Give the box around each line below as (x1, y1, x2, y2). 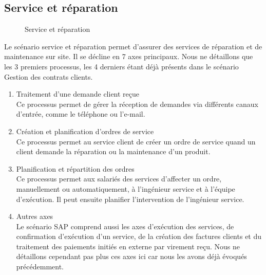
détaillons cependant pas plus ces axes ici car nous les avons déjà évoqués (16, 251, 247, 262)
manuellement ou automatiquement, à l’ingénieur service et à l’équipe (16, 183, 235, 194)
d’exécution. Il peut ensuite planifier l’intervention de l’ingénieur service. (16, 193, 244, 204)
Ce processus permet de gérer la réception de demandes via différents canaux (16, 98, 258, 109)
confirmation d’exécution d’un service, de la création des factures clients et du (16, 231, 262, 242)
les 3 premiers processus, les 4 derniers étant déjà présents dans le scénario (4, 61, 239, 71)
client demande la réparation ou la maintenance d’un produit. (16, 146, 211, 157)
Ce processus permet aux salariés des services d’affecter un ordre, (16, 173, 222, 184)
